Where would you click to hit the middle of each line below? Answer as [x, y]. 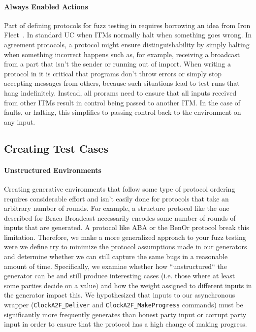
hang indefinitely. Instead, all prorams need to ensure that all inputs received [120, 92]
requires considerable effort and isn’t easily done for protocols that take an [116, 198]
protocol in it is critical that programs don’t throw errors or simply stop [113, 73]
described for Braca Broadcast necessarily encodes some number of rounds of [120, 217]
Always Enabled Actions [46, 6]
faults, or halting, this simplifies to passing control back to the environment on [123, 112]
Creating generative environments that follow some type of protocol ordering [120, 188]
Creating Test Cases [56, 148]
